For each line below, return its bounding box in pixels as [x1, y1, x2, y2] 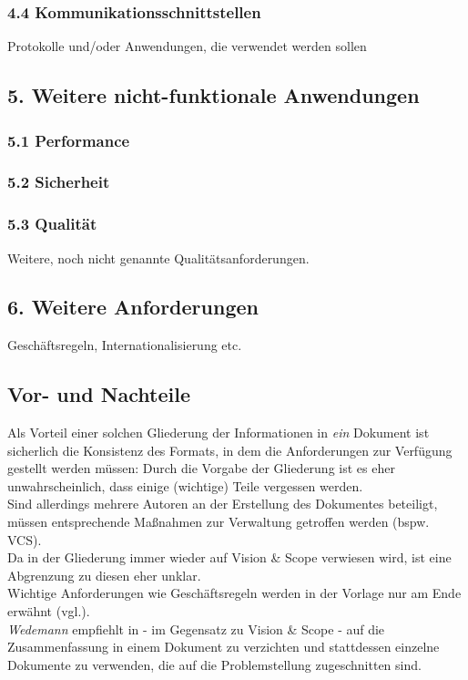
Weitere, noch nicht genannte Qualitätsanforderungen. [7, 248, 310, 267]
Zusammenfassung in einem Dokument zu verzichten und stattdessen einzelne [7, 637, 440, 656]
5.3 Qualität [7, 212, 97, 235]
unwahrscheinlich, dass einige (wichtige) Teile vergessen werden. [7, 476, 363, 495]
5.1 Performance [7, 129, 130, 151]
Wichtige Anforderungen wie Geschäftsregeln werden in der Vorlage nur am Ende [7, 583, 462, 603]
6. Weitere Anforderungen [7, 293, 259, 321]
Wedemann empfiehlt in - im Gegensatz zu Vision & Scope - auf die [7, 619, 385, 638]
